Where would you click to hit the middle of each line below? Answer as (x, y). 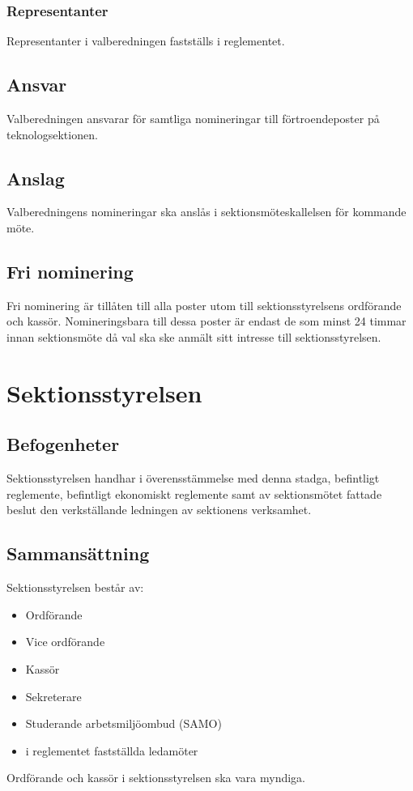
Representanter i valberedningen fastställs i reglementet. (146, 41)
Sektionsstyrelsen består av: (75, 587)
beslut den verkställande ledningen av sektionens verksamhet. (159, 510)
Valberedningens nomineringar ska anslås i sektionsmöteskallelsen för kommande (206, 212)
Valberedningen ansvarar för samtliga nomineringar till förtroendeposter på (193, 119)
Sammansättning (78, 553)
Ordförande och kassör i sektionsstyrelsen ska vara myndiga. (156, 778)
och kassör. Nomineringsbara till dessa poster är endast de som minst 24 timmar (206, 321)
